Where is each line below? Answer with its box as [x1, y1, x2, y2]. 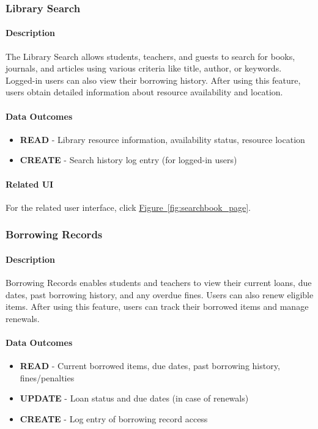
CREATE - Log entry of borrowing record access [20, 412, 208, 425]
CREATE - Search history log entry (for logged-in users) [20, 153, 237, 166]
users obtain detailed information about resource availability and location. [6, 86, 283, 98]
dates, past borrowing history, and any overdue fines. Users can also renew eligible [6, 288, 314, 301]
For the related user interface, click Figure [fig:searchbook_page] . [6, 200, 251, 213]
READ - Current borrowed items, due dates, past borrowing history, [20, 359, 280, 372]
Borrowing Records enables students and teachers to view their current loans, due [6, 276, 312, 289]
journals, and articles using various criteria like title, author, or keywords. [6, 62, 282, 75]
